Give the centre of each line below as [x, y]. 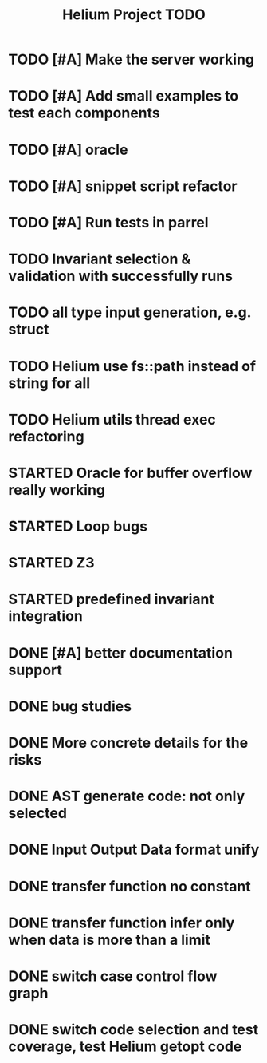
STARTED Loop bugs [78, 526]
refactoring [47, 436]
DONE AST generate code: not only [127, 796]
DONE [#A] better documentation [121, 653]
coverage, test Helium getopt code [125, 1047]
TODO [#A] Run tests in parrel [108, 222]
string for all [49, 383]
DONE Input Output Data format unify [134, 850]
